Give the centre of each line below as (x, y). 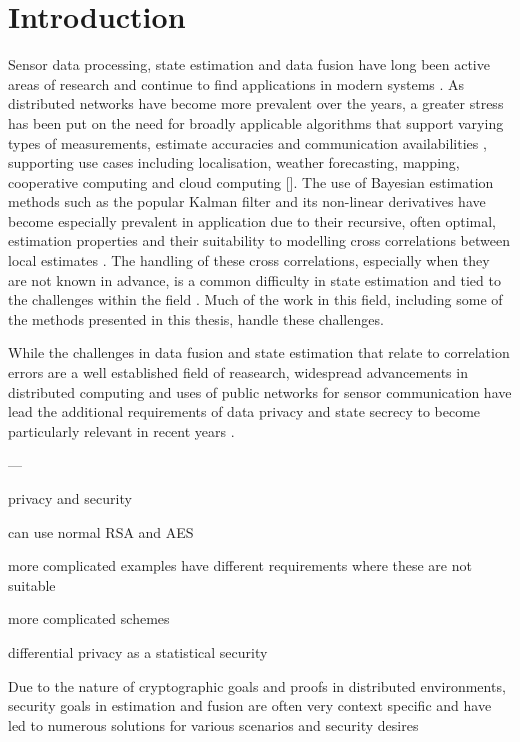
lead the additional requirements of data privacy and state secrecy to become (244, 411)
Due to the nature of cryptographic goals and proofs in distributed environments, (257, 685)
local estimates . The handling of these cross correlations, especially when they (249, 260)
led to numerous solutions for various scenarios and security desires (213, 724)
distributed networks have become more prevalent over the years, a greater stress (256, 103)
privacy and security (70, 498)
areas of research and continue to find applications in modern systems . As (236, 83)
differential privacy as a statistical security (138, 651)
